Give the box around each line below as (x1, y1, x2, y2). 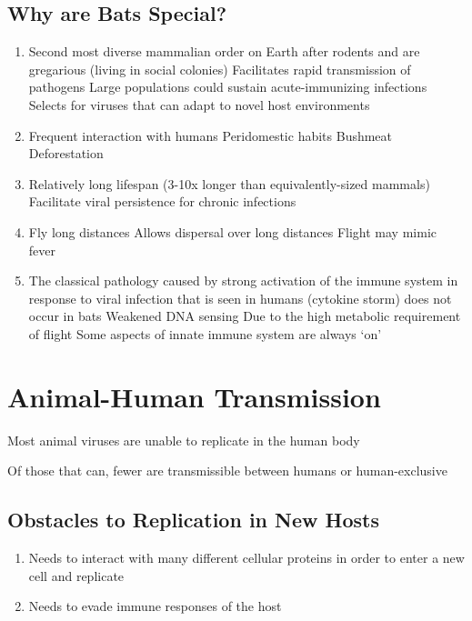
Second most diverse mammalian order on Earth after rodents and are (28, 42, 420, 61)
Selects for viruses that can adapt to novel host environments (28, 95, 370, 114)
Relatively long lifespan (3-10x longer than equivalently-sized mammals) (28, 174, 430, 193)
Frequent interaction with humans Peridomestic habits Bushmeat (28, 125, 393, 145)
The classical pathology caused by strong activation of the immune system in (28, 271, 458, 290)
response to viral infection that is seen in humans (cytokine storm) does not (28, 288, 452, 307)
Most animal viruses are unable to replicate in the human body (7, 430, 360, 449)
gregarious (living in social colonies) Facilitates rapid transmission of (28, 59, 411, 78)
